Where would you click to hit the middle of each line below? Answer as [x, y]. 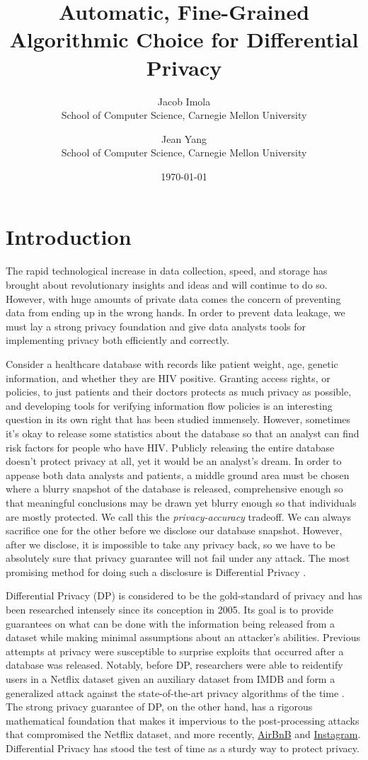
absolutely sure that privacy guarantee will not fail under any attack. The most [178, 558]
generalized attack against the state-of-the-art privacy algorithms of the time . [175, 692]
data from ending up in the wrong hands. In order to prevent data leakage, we [176, 312]
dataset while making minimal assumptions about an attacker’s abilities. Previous [183, 637]
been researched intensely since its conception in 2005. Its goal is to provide [169, 610]
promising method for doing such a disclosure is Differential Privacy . [156, 571]
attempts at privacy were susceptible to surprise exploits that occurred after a [175, 651]
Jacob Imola [184, 101]
